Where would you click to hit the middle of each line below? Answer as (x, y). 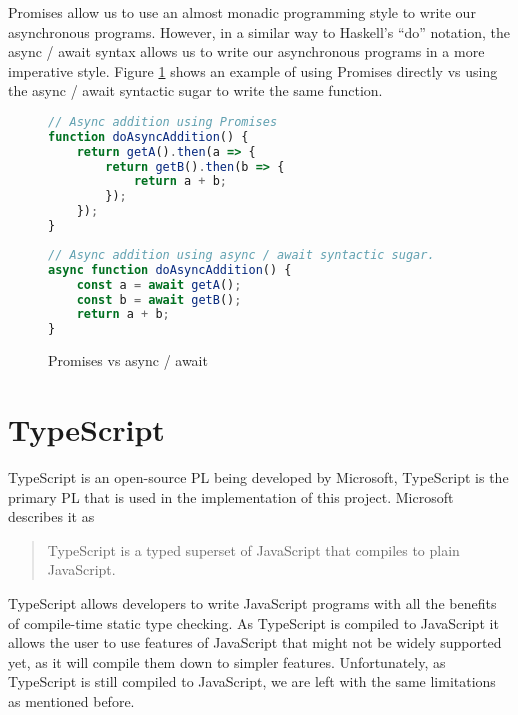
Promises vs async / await (128, 360)
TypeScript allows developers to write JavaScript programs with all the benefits (252, 602)
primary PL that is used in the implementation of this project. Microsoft (231, 496)
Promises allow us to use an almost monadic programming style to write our (242, 12)
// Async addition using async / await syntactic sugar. (241, 254)
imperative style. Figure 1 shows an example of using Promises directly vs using (253, 70)
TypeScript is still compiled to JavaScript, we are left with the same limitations (252, 681)
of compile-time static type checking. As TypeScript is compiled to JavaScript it (253, 622)
